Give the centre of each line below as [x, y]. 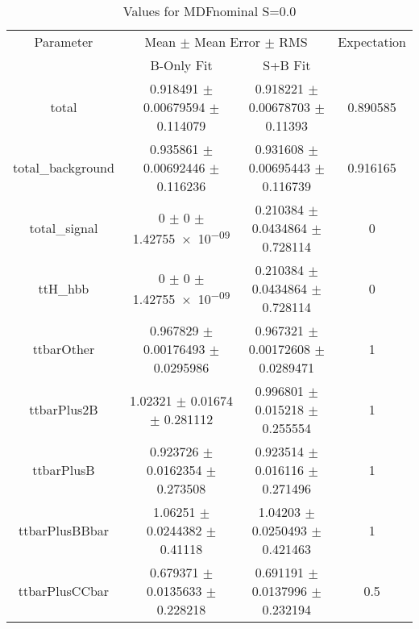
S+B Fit [287, 65]
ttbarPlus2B [64, 409]
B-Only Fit [181, 65]
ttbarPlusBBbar [63, 530]
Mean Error [228, 42]
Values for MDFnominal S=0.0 [209, 11]
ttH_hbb [64, 288]
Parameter [64, 42]
